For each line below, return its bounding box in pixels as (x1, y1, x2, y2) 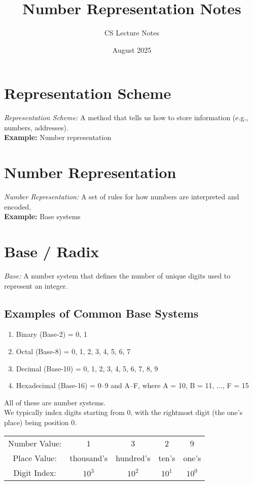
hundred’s (116, 452, 151, 464)
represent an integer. (4, 280, 68, 291)
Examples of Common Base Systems (4, 305, 199, 321)
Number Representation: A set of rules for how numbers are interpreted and (4, 191, 239, 202)
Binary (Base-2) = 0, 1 (16, 329, 87, 339)
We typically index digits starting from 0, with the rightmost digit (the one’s (4, 407, 243, 418)
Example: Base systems (4, 211, 81, 222)
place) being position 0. (4, 417, 77, 428)
